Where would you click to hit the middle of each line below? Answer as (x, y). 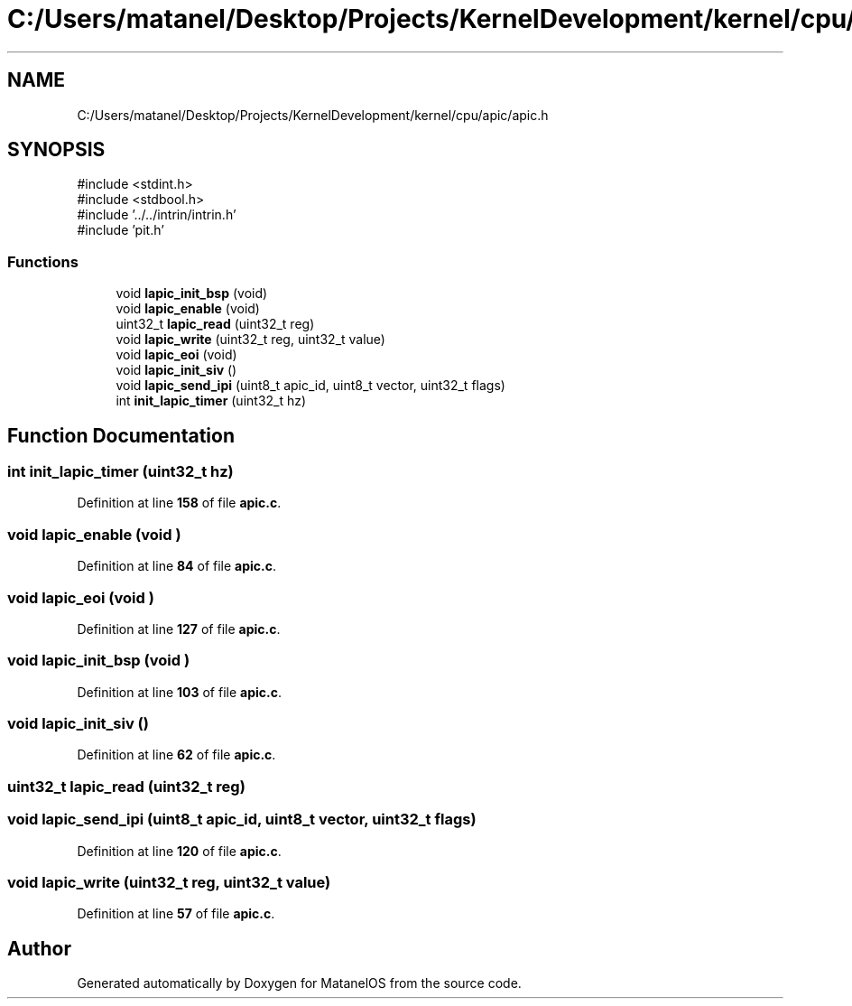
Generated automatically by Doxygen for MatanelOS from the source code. (299, 983)
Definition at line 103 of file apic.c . (179, 692)
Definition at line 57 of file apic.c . (176, 914)
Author (39, 948)
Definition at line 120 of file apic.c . (179, 851)
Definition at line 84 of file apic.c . (177, 566)
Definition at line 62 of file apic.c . (176, 755)
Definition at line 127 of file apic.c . (179, 629)
